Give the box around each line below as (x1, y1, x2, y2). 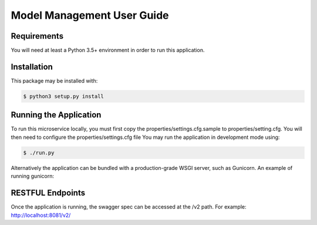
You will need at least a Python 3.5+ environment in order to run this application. (11, 47, 205, 54)
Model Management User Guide (11, 9, 170, 22)
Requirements (11, 31, 64, 41)
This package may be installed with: (11, 77, 98, 84)
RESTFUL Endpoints (11, 188, 85, 198)
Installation (11, 62, 53, 71)
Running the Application (11, 110, 102, 120)
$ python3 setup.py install (23, 93, 104, 100)
